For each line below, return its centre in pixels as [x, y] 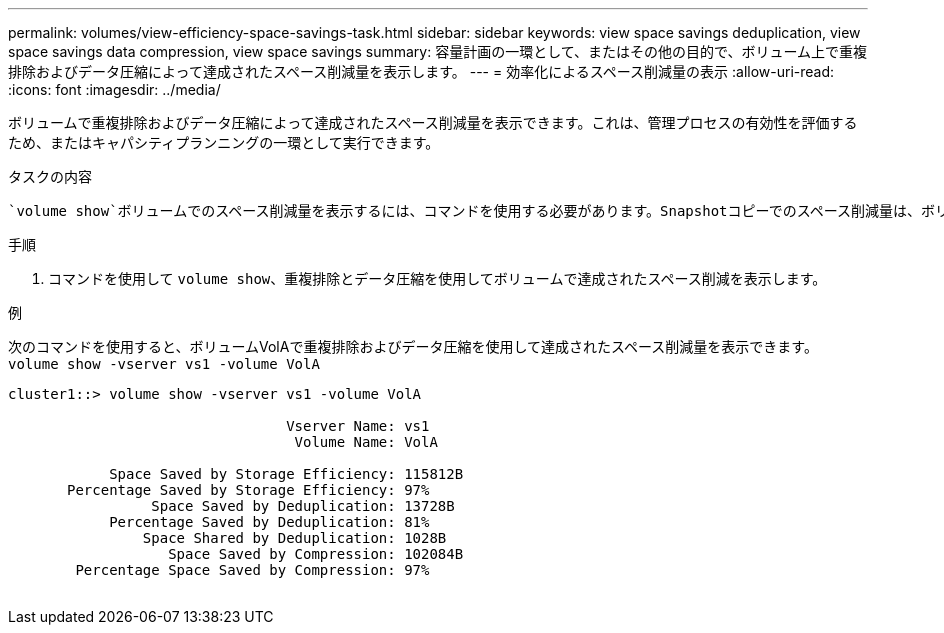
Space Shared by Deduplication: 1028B [294, 538]
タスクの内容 [50, 176]
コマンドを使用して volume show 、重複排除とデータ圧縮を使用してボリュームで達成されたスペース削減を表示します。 [437, 278]
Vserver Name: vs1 [358, 426]
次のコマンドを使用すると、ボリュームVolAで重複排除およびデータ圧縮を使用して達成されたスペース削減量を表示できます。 [413, 346]
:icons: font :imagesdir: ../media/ [114, 89]
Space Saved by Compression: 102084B [316, 554]
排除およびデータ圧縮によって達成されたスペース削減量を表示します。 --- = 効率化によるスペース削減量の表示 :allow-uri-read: [421, 71]
